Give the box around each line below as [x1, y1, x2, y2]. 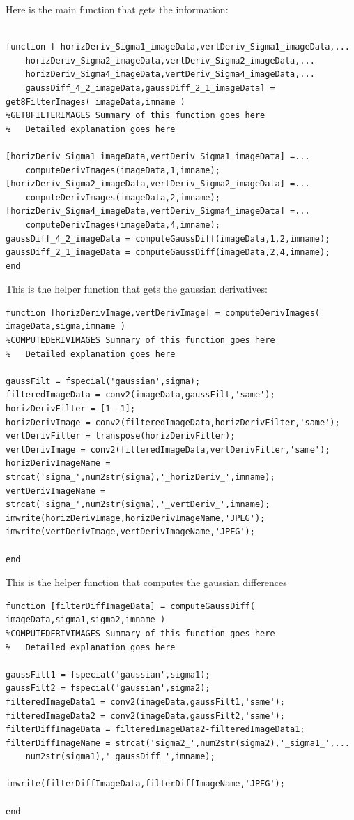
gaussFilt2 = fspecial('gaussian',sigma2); [6, 683, 210, 694]
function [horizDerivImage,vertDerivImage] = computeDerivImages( [6, 307, 321, 318]
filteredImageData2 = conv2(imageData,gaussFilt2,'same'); [6, 710, 285, 721]
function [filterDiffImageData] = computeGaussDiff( [6, 601, 255, 611]
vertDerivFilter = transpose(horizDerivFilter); [6, 431, 236, 441]
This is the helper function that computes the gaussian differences [6, 575, 287, 590]
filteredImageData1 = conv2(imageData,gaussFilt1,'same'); [6, 696, 285, 707]
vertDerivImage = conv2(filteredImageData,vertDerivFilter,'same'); [6, 444, 330, 455]
